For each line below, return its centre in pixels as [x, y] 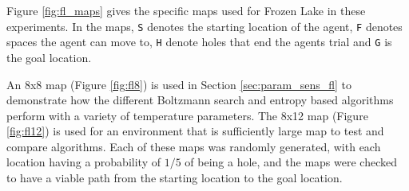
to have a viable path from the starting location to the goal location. [175, 178]
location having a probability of [83, 162]
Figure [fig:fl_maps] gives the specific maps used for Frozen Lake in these [186, 10]
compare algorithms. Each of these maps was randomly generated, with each [194, 146]
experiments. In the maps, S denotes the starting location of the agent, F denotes [204, 26]
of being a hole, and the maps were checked [291, 162]
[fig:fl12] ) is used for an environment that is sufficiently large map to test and [195, 131]
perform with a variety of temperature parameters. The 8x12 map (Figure [187, 115]
